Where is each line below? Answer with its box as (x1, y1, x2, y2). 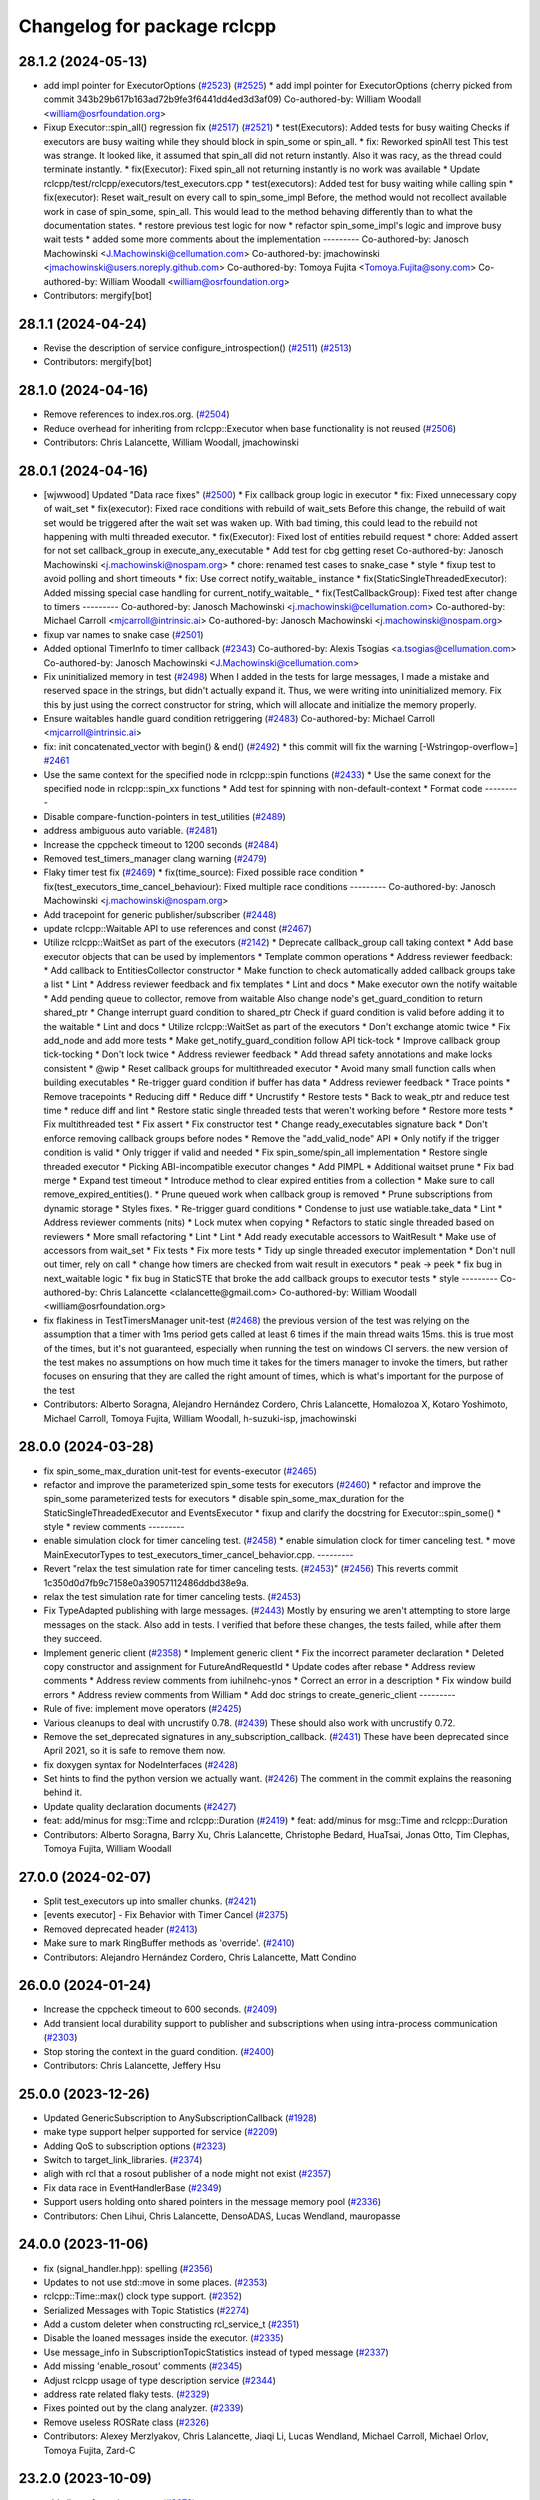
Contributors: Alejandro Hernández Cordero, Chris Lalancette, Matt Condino (43, 1951, 357, 1963)
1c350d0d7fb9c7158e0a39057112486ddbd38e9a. (43, 1576, 250, 1589)
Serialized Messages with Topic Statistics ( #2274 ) (43, 2304, 250, 2316)
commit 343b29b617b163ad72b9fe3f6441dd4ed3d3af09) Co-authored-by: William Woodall (43, 93, 422, 105)
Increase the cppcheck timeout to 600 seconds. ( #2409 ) (43, 2003, 278, 2015)
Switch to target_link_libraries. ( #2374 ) (43, 2154, 203, 2166)
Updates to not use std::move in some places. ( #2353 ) (43, 2276, 268, 2288)
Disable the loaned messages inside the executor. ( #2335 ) (43, 2332, 284, 2344)
